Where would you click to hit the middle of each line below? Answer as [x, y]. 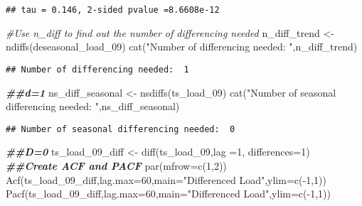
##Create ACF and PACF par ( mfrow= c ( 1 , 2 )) [116, 165]
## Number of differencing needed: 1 [97, 69]
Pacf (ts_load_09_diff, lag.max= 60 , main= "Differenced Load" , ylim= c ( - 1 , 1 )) [168, 194]
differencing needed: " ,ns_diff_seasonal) [93, 106]
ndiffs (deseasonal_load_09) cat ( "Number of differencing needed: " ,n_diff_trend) [182, 47]
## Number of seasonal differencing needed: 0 [121, 129]
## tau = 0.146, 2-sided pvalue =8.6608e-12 [113, 10]
